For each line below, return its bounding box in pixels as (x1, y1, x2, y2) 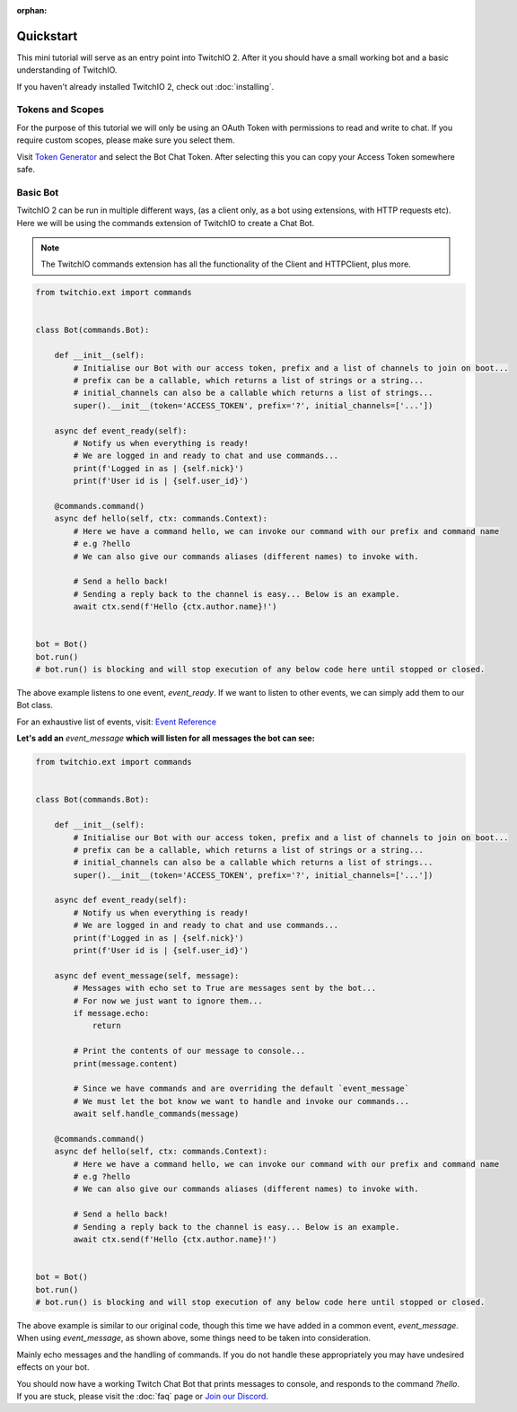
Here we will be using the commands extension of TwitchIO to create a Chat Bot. (16, 217, 315, 228)
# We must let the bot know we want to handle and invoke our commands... (73, 1096, 410, 1106)
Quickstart (16, 28, 78, 44)
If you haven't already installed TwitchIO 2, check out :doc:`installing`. (16, 81, 275, 92)
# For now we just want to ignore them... (73, 995, 264, 1005)
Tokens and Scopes (16, 103, 105, 116)
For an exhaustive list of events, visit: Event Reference (16, 716, 217, 727)
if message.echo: (73, 1008, 150, 1018)
